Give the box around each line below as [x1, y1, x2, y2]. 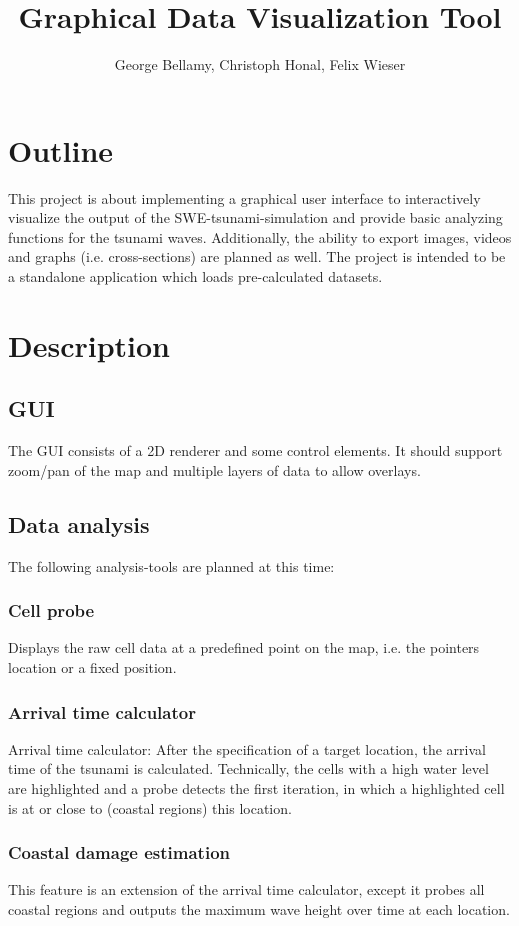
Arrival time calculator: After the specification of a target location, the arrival [8, 738, 486, 759]
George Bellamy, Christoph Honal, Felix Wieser [114, 54, 406, 75]
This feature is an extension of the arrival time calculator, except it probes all [8, 879, 485, 900]
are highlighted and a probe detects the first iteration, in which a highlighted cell [8, 778, 505, 798]
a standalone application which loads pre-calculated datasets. [8, 266, 383, 287]
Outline [8, 129, 114, 170]
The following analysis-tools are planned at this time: [8, 555, 335, 576]
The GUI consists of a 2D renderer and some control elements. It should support [8, 440, 503, 461]
